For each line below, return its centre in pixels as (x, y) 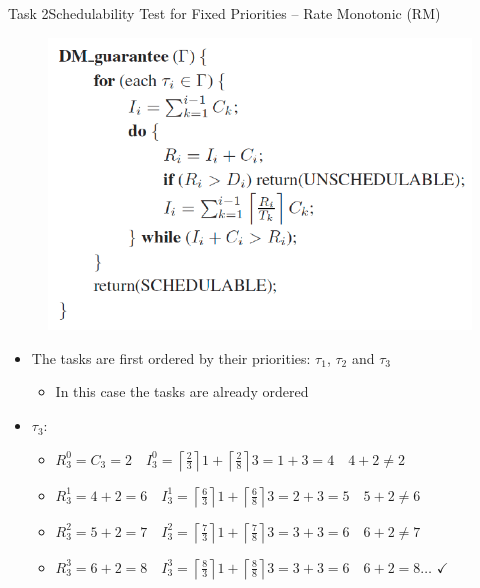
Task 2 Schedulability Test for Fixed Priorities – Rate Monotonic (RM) (224, 13)
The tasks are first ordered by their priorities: (171, 357)
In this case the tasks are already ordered (182, 391)
